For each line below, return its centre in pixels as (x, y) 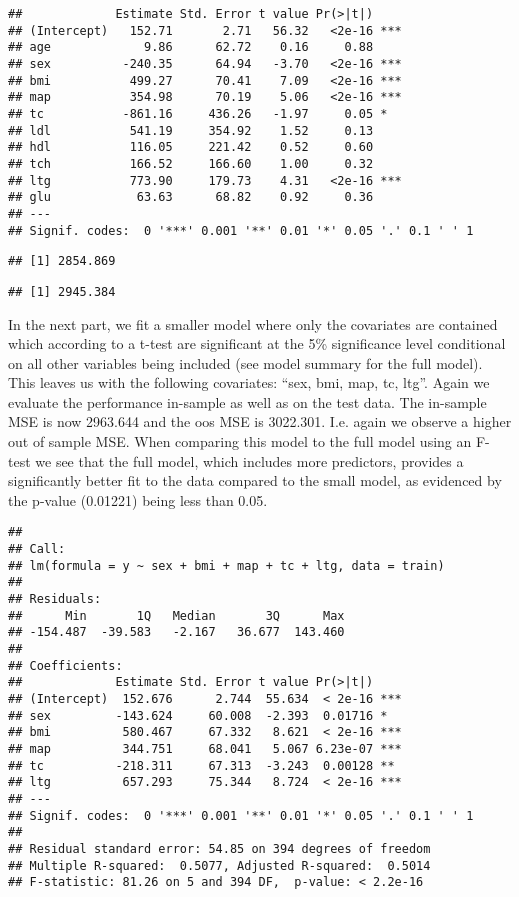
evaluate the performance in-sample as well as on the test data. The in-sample (247, 401)
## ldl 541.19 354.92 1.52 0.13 (191, 130)
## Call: (37, 549)
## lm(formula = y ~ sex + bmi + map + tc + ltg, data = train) (226, 565)
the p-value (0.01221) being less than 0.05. (138, 499)
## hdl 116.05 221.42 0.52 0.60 (191, 147)
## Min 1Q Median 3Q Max (176, 615)
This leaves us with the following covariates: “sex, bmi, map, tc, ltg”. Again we (249, 382)
